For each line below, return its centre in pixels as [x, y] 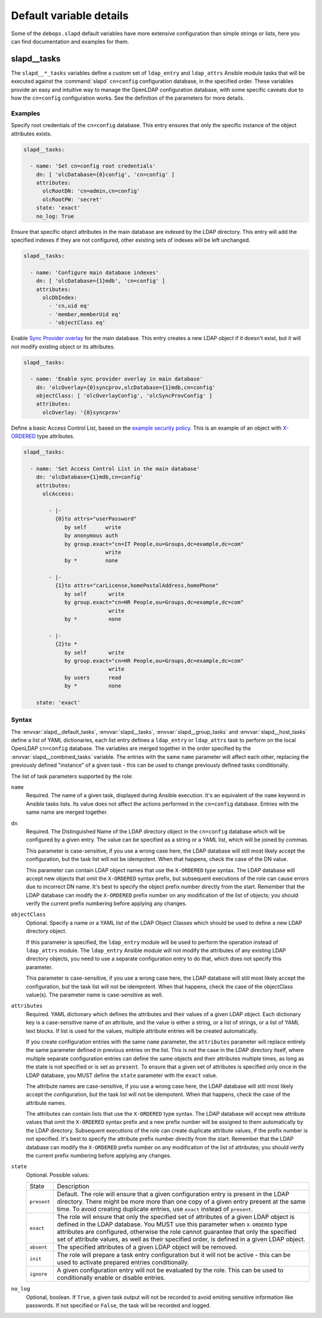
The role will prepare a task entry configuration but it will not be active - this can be [174, 1255]
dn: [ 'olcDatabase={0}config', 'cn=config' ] [106, 174]
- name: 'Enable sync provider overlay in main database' [117, 379]
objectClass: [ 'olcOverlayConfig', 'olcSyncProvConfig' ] [124, 396]
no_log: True [55, 216]
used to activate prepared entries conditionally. [123, 1263]
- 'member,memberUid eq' [85, 314]
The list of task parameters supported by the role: [72, 776]
